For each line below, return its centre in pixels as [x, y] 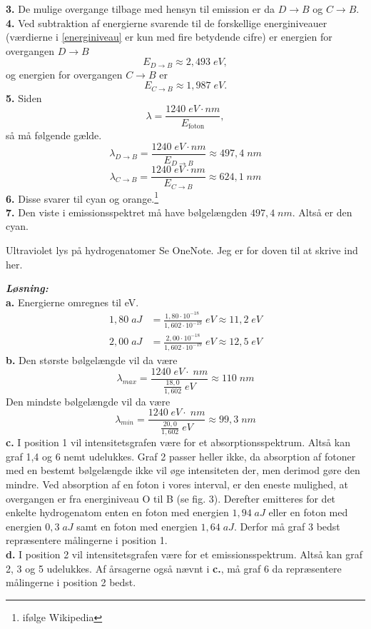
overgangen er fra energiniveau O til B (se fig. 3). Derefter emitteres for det [171, 498]
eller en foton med [308, 512]
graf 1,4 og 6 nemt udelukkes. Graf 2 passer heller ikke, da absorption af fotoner [181, 456]
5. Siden [24, 97]
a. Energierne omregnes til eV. [72, 302]
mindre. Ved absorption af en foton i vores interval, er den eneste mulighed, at [177, 484]
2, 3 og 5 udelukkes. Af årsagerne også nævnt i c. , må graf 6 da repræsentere [174, 568]
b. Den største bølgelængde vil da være [92, 359]
